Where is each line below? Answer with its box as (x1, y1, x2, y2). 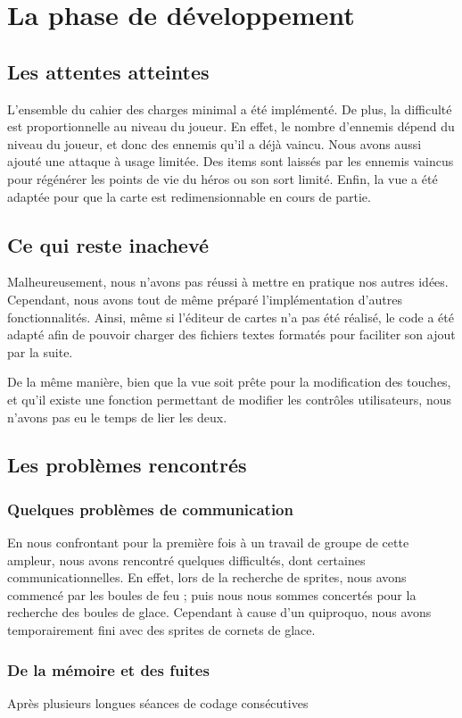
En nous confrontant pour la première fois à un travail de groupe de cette (7, 533, 409, 552)
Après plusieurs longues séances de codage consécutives (7, 693, 309, 712)
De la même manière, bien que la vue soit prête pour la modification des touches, (7, 372, 451, 391)
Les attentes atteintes (7, 57, 210, 85)
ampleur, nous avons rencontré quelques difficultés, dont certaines (7, 550, 366, 569)
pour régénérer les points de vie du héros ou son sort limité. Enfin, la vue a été (7, 169, 438, 188)
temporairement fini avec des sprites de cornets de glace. (7, 621, 316, 639)
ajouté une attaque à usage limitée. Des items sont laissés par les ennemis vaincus (7, 152, 454, 171)
